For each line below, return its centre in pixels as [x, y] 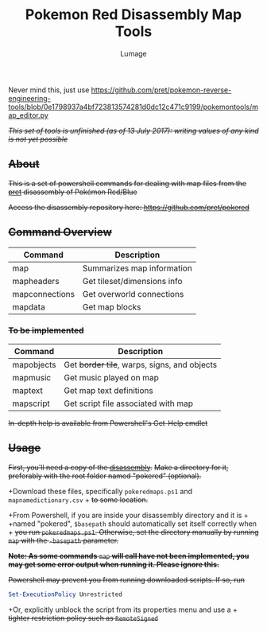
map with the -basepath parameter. [64, 540]
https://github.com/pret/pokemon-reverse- [161, 90]
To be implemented [46, 330]
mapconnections [44, 294]
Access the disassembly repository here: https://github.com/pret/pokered [129, 207]
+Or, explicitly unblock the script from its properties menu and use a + [123, 610]
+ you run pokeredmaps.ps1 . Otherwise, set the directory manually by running [133, 532]
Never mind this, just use [49, 90]
